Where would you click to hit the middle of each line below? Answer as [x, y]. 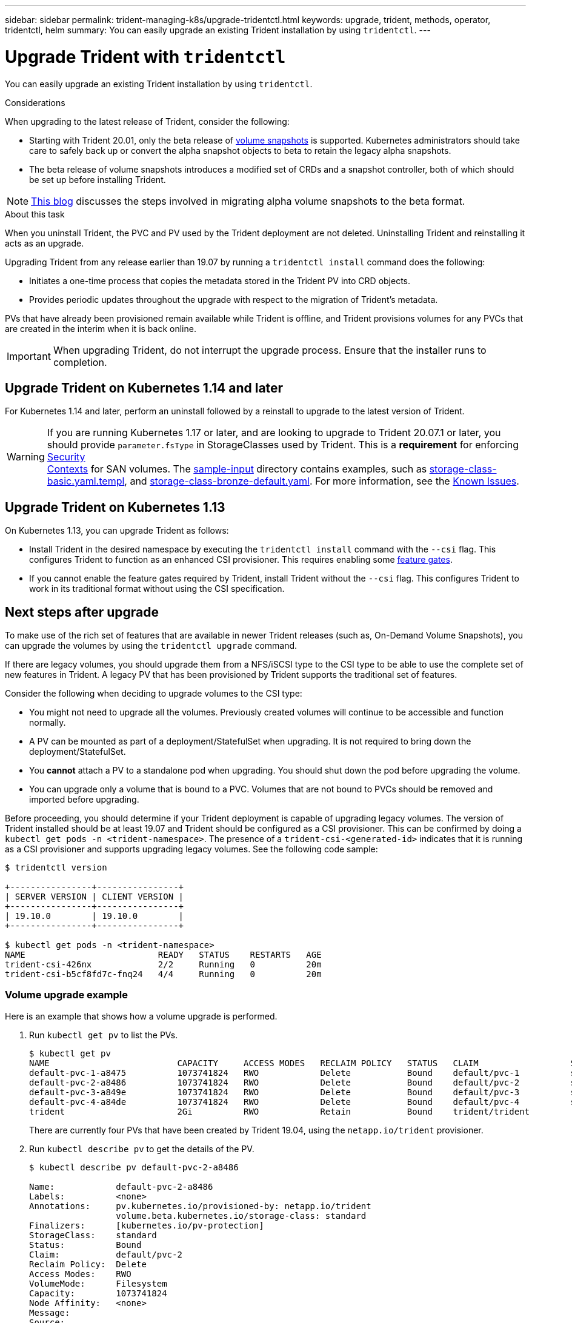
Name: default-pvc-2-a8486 [121, 1186]
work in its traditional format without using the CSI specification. [157, 589]
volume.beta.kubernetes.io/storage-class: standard [241, 1215]
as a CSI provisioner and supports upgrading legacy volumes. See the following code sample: [191, 849]
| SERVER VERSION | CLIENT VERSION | [95, 897]
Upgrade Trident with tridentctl [145, 57]
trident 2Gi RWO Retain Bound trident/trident [280, 1111]
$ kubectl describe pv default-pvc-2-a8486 [134, 1167]
